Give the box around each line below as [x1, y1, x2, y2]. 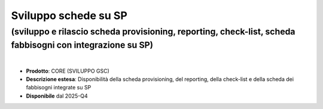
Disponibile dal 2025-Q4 [26, 92, 88, 99]
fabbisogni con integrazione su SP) [11, 39, 154, 51]
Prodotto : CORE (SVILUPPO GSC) [26, 67, 110, 74]
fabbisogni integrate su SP [26, 84, 92, 91]
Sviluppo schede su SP [11, 9, 128, 22]
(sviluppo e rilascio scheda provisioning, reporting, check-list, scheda [11, 26, 295, 37]
